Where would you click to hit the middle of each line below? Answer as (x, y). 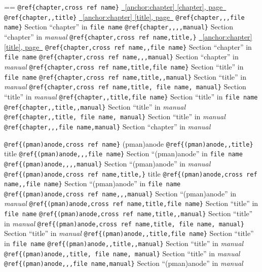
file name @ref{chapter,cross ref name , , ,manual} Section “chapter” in (121, 57)
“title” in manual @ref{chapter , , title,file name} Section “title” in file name (131, 96)
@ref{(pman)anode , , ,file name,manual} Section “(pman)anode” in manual (124, 263)
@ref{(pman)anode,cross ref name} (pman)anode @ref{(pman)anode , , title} (129, 143)
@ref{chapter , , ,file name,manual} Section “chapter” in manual (107, 126)
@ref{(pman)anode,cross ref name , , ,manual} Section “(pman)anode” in (120, 193)
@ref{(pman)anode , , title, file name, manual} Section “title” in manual (122, 253)
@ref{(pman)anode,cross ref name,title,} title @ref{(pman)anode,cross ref (131, 173)
